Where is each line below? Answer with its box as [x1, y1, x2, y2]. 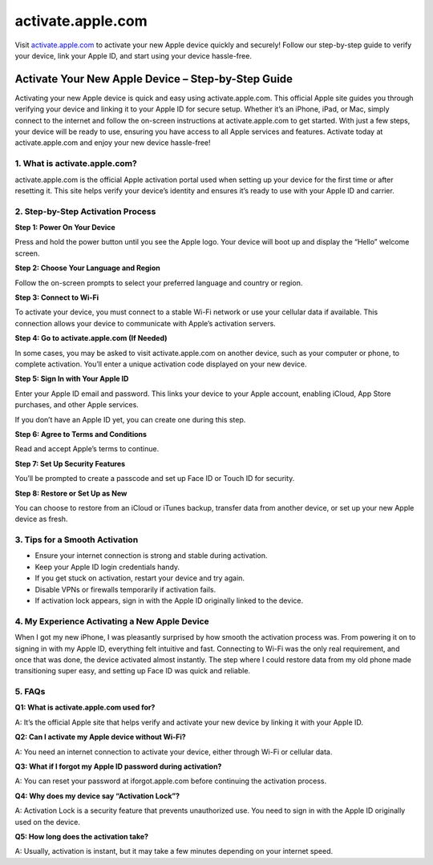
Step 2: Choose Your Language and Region [14, 263, 160, 273]
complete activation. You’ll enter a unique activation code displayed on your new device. [14, 359, 307, 369]
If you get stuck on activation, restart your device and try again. [34, 573, 245, 583]
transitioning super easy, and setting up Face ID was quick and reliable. [14, 666, 251, 676]
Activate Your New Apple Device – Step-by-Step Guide [14, 72, 293, 86]
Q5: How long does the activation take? [14, 831, 148, 841]
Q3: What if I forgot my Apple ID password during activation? [14, 762, 222, 771]
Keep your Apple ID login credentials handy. [34, 562, 180, 572]
